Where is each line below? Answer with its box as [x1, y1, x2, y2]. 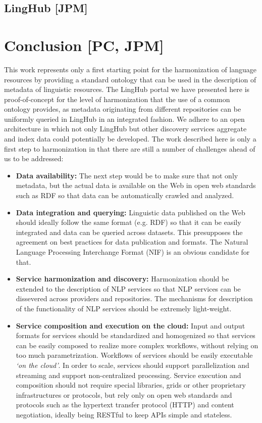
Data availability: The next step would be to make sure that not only [16, 170, 238, 180]
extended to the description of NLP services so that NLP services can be [16, 283, 241, 294]
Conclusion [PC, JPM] [4, 34, 164, 55]
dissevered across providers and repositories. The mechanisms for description [16, 293, 253, 304]
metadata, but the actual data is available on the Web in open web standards [16, 180, 256, 191]
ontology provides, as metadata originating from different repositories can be [4, 104, 241, 114]
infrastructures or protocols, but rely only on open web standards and [16, 389, 232, 400]
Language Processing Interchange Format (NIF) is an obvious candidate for [16, 247, 250, 257]
